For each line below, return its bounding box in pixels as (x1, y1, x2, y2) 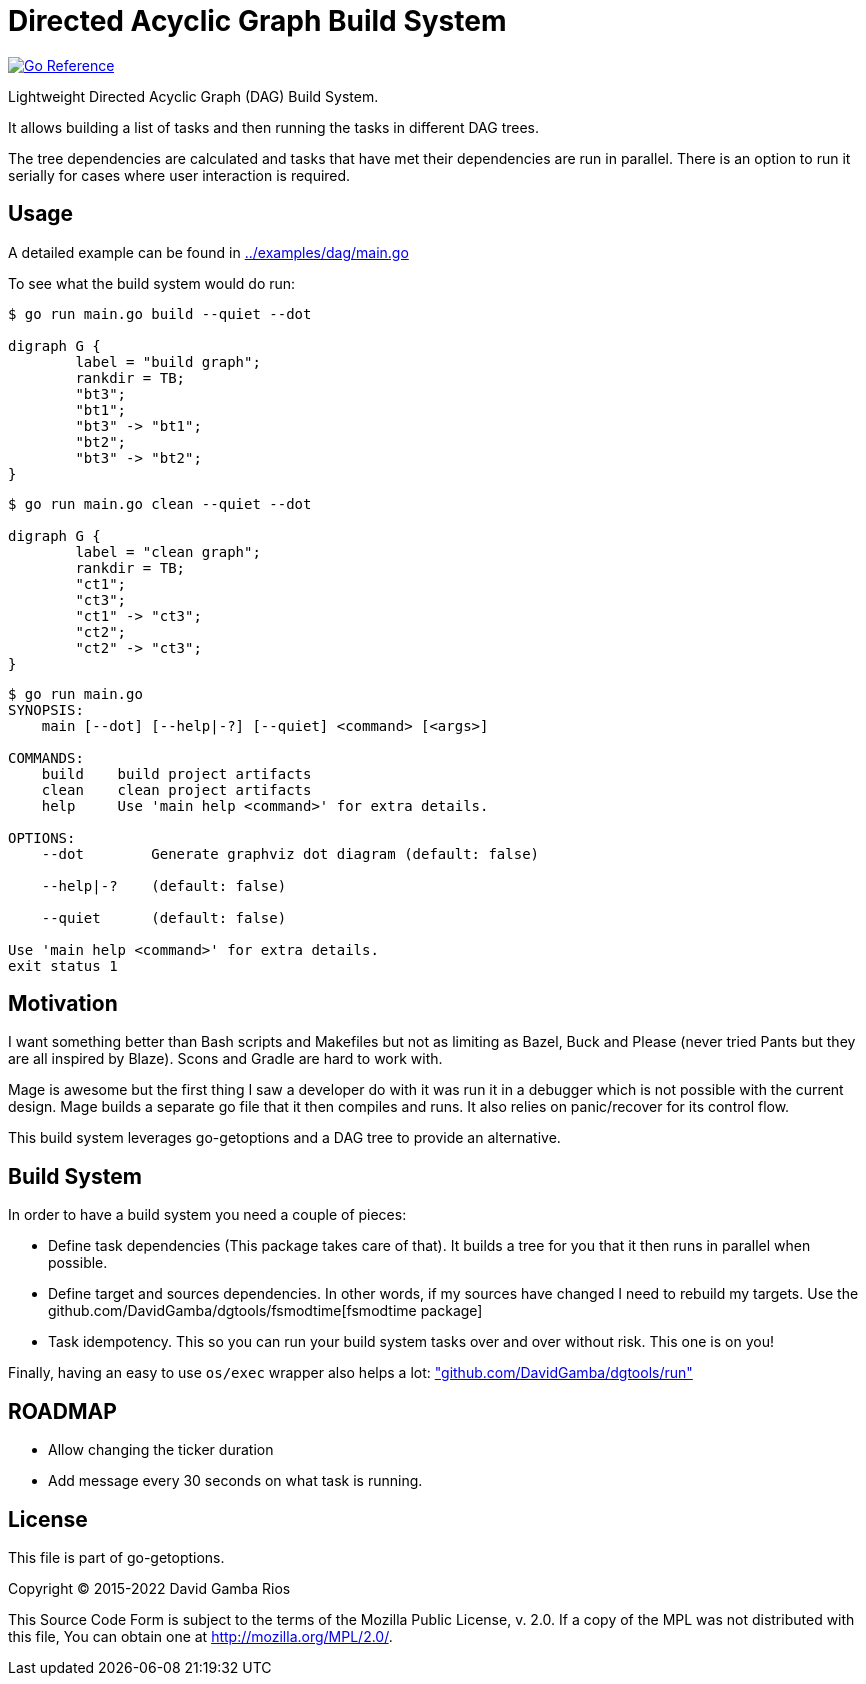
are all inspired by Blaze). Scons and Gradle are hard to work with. (8, 1050, 443, 1068)
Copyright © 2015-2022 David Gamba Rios (8, 1579, 291, 1597)
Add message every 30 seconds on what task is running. (48, 1472, 423, 1490)
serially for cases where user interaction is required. (8, 166, 351, 184)
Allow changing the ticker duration (48, 1441, 274, 1459)
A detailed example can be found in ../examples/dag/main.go (8, 243, 409, 261)
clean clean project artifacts (41, 781, 312, 798)
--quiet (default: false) (41, 909, 287, 926)
